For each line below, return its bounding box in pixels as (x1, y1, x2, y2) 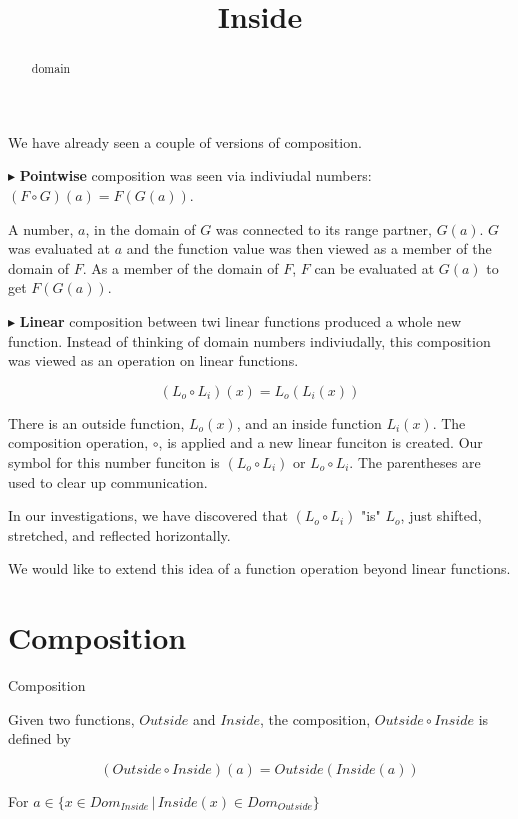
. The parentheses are (349, 451, 481, 472)
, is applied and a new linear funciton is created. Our (158, 432, 483, 453)
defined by (8, 728, 72, 749)
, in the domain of (85, 218, 196, 239)
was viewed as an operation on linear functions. (8, 350, 299, 371)
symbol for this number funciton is (8, 451, 220, 472)
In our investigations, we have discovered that (8, 505, 288, 526)
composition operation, (8, 432, 149, 453)
